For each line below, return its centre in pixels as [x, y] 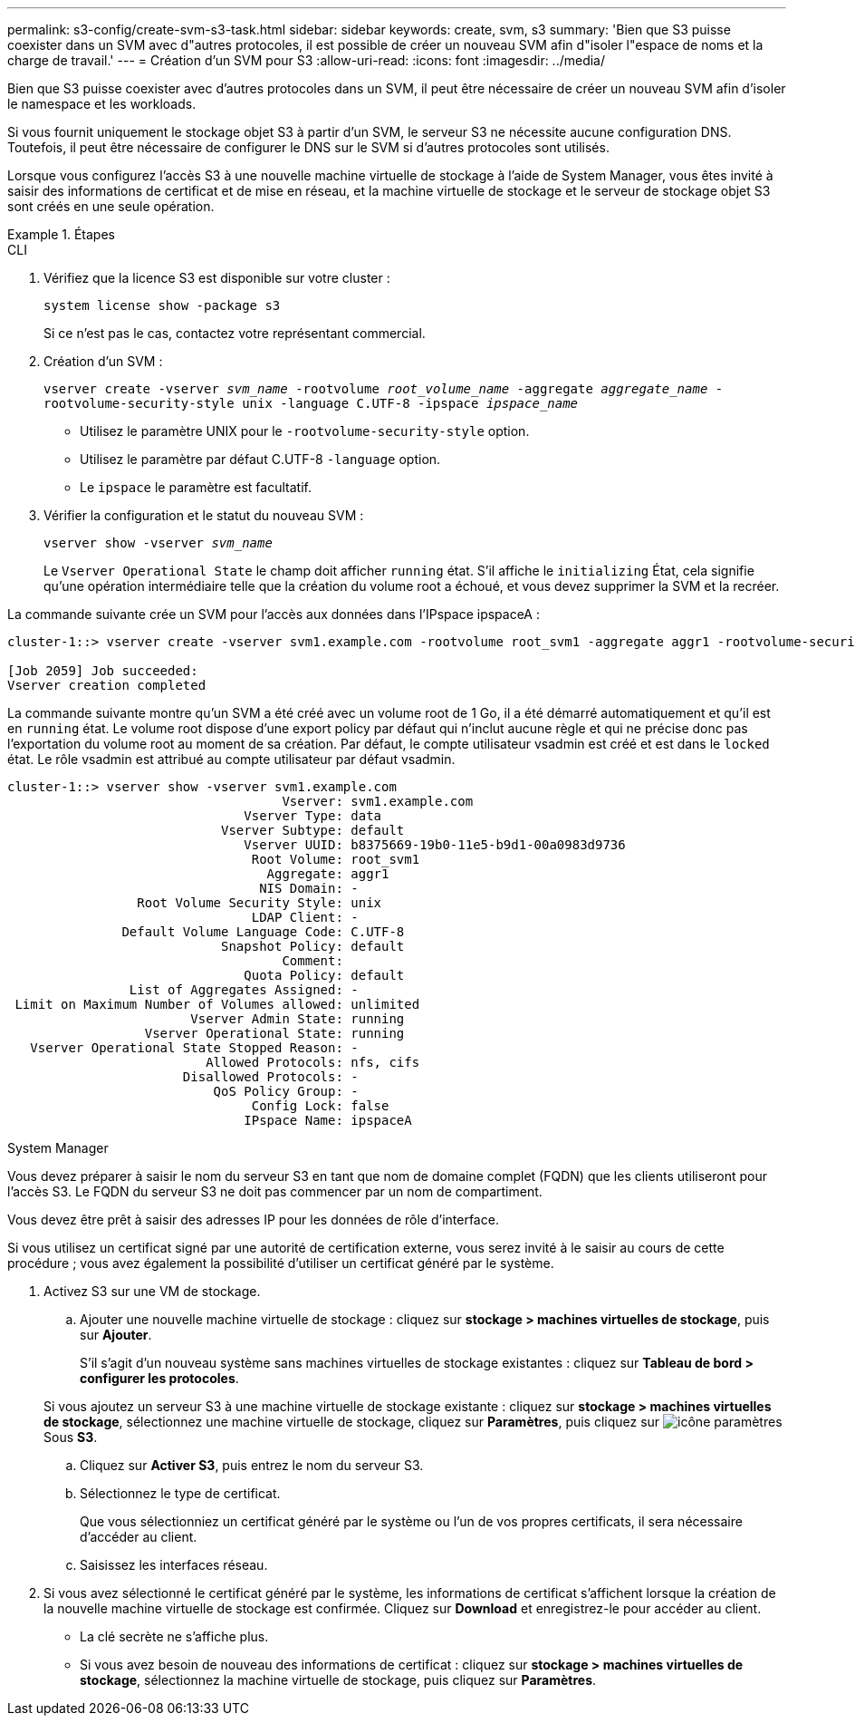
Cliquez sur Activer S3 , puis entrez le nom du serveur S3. [252, 1465]
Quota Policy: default [324, 975]
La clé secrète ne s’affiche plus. [174, 1636]
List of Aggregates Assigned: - [244, 990]
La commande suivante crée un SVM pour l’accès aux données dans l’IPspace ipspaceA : [274, 614]
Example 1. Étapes [61, 234]
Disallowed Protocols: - [270, 1077]
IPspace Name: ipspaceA [328, 1120]
